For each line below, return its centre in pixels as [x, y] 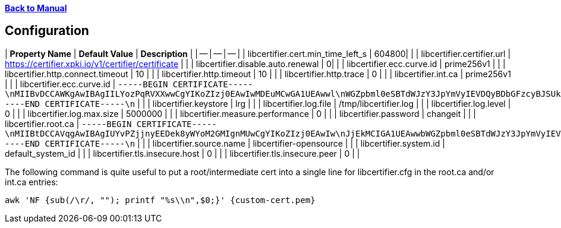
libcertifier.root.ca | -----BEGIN [68, 123]
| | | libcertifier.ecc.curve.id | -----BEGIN [86, 84]
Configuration [47, 31]
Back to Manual [36, 8]
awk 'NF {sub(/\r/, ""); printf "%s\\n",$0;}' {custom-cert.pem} [160, 200]
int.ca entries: [31, 182]
